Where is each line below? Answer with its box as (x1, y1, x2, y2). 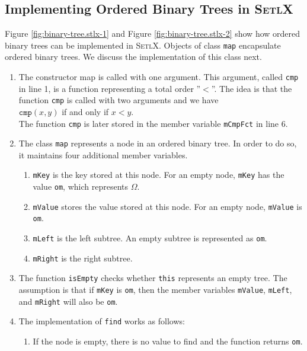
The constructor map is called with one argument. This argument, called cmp (18, 71, 299, 83)
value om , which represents (33, 180, 128, 193)
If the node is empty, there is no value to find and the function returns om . (33, 335, 303, 347)
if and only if (62, 105, 109, 117)
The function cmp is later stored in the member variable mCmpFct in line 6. (18, 117, 288, 129)
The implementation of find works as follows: (18, 315, 185, 327)
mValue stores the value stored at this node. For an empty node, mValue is (33, 200, 302, 212)
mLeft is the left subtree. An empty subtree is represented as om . (33, 232, 267, 244)
